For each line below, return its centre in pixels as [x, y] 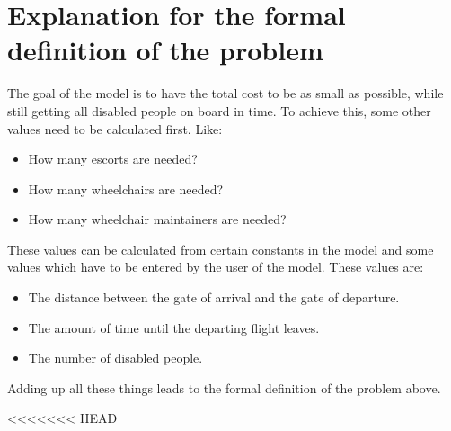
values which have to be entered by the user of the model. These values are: [216, 267]
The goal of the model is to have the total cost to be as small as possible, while [225, 93]
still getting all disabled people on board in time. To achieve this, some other [219, 110]
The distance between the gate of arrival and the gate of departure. [214, 297]
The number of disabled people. [115, 358]
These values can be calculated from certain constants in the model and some [221, 249]
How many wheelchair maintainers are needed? [157, 219]
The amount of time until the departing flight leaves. [174, 327]
